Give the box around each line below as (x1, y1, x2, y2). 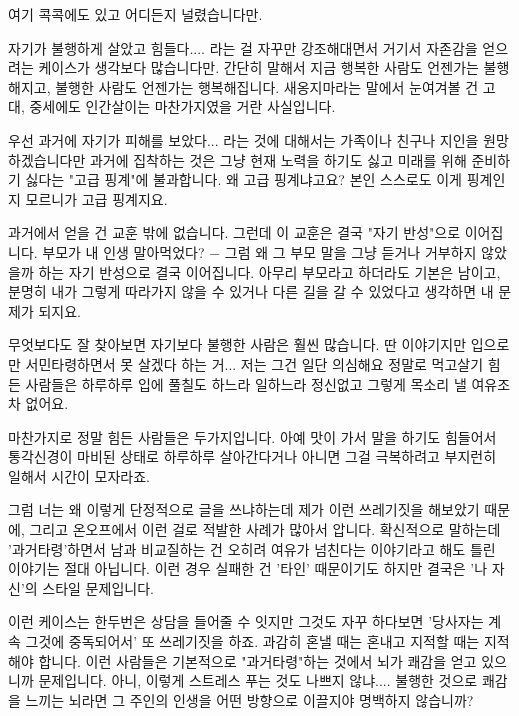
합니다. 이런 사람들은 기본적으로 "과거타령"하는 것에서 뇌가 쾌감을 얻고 (38, 650, 477, 671)
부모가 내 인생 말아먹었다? (42, 241, 205, 262)
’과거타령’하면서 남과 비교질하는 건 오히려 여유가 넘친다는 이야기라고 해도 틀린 (8, 538, 496, 559)
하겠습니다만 (8, 149, 86, 170)
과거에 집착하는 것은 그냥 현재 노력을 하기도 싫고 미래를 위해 (89, 149, 467, 170)
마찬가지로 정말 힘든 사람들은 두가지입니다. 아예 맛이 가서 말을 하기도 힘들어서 (8, 426, 497, 447)
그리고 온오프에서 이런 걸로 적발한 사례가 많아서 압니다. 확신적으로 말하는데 (29, 519, 501, 540)
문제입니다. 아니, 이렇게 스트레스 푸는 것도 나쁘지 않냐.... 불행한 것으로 (38, 670, 478, 691)
